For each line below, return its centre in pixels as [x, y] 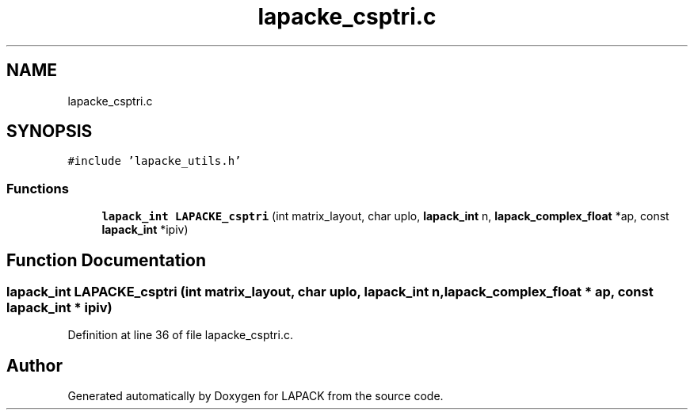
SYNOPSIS [50, 132]
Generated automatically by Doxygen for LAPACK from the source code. [255, 396]
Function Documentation [106, 260]
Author [34, 365]
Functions [38, 188]
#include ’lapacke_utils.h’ [154, 161]
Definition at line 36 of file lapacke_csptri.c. [180, 335]
